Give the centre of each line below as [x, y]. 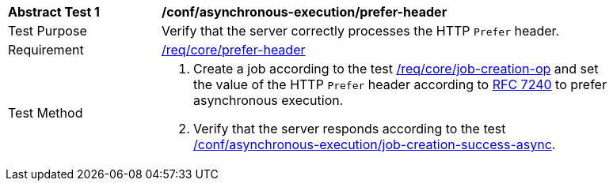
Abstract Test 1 [54, 12]
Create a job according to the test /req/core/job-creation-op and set [396, 69]
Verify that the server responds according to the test [350, 129]
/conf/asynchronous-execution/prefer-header [305, 12]
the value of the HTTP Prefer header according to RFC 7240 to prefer [400, 84]
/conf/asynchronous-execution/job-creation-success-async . [375, 144]
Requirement [46, 50]
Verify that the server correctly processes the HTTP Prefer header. [361, 31]
